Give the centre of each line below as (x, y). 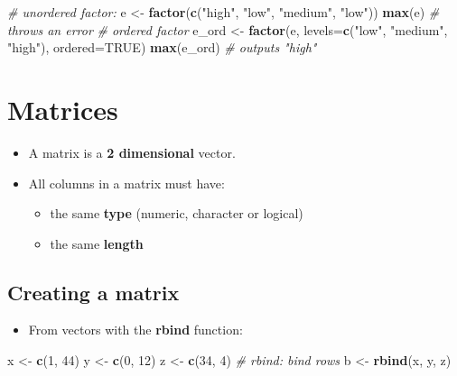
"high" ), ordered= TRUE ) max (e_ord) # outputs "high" (162, 47)
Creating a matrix (93, 292)
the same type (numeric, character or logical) (177, 213)
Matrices (63, 109)
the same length (97, 243)
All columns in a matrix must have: (126, 183)
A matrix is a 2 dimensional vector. (132, 152)
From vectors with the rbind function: (135, 330)
